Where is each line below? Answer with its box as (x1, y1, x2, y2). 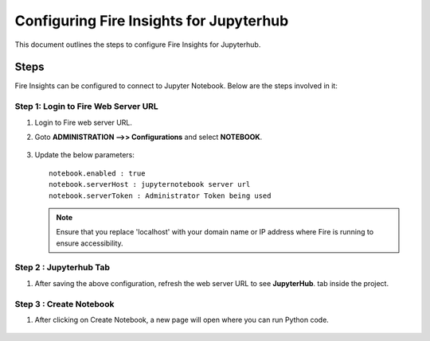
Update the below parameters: (34, 150, 135, 160)
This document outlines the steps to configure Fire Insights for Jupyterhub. (14, 40, 261, 49)
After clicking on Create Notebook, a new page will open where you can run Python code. (34, 315, 330, 324)
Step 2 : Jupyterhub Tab (14, 262, 111, 273)
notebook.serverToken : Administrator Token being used (49, 191, 272, 200)
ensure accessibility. (56, 238, 123, 248)
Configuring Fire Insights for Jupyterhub (14, 12, 289, 29)
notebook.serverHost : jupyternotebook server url (49, 180, 251, 189)
